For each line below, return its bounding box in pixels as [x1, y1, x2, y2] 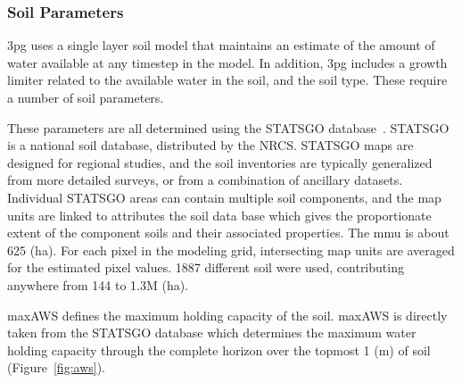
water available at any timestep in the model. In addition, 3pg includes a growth [7, 53, 448, 71]
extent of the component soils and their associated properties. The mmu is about [7, 223, 450, 242]
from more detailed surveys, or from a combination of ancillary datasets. [7, 171, 403, 189]
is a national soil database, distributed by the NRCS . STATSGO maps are [7, 136, 414, 154]
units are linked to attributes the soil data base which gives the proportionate [7, 205, 432, 224]
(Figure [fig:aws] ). [7, 358, 106, 377]
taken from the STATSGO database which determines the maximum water [7, 323, 417, 342]
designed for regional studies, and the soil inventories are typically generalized [7, 153, 433, 171]
